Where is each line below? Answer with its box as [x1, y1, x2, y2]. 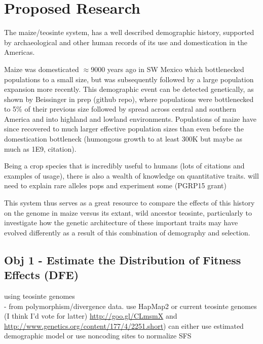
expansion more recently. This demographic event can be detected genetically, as [4, 84, 254, 94]
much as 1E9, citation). [4, 143, 77, 154]
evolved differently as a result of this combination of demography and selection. [4, 227, 250, 237]
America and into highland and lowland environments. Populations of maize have [4, 113, 256, 124]
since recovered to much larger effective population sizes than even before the [4, 123, 244, 134]
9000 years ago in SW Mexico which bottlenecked [91, 63, 244, 74]
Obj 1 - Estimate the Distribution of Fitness [4, 252, 241, 267]
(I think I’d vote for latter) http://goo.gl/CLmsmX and [4, 311, 177, 321]
